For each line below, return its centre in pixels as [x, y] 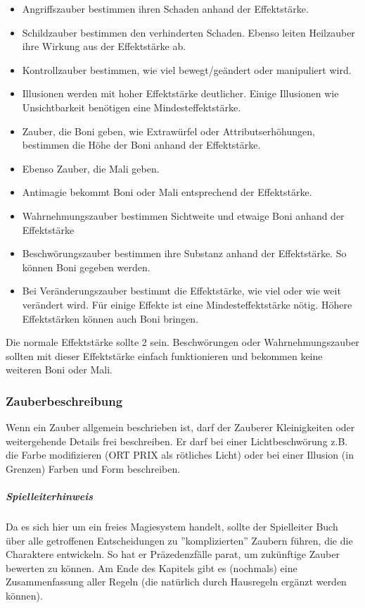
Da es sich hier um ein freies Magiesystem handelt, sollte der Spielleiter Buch [172, 527]
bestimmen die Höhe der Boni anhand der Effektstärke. [141, 145]
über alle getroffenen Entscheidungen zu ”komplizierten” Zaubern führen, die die [179, 540]
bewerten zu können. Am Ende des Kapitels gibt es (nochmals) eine [152, 567]
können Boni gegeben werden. [86, 267]
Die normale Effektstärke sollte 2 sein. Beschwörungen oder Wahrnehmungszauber [182, 342]
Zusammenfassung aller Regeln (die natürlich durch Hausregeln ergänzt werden [176, 582]
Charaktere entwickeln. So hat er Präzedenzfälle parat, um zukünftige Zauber [173, 554]
